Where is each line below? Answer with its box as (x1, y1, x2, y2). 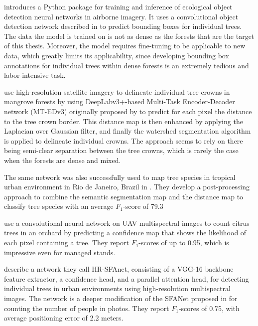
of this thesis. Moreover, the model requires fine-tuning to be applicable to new (4, 40, 246, 51)
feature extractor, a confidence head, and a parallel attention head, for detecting (4, 273, 249, 284)
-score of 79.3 (123, 201, 163, 211)
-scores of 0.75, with (178, 303, 240, 313)
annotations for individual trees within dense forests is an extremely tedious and (4, 60, 249, 70)
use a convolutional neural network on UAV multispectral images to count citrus (4, 217, 250, 228)
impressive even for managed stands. (4, 247, 116, 257)
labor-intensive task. (4, 70, 66, 80)
